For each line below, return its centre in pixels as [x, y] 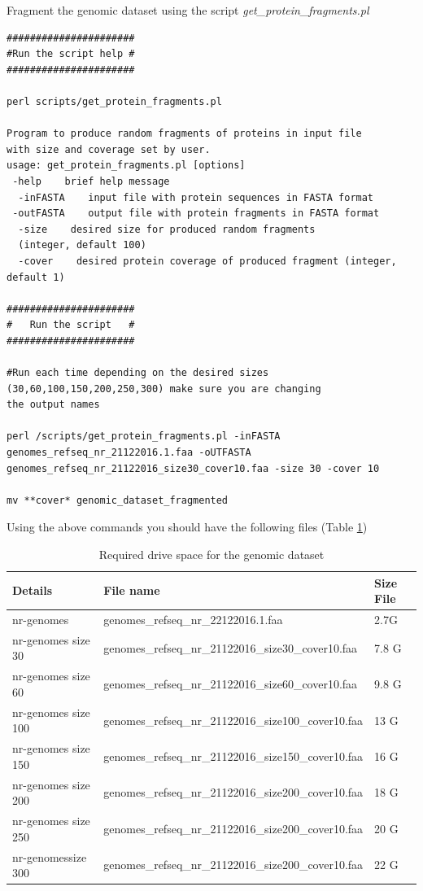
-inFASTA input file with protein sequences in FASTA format [196, 197]
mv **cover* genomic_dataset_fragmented [118, 500]
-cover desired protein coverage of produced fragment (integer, [207, 261]
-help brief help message [91, 181]
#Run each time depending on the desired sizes [138, 373]
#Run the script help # [71, 54]
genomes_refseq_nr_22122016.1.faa [193, 620]
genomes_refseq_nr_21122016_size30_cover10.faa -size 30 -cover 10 [193, 468]
